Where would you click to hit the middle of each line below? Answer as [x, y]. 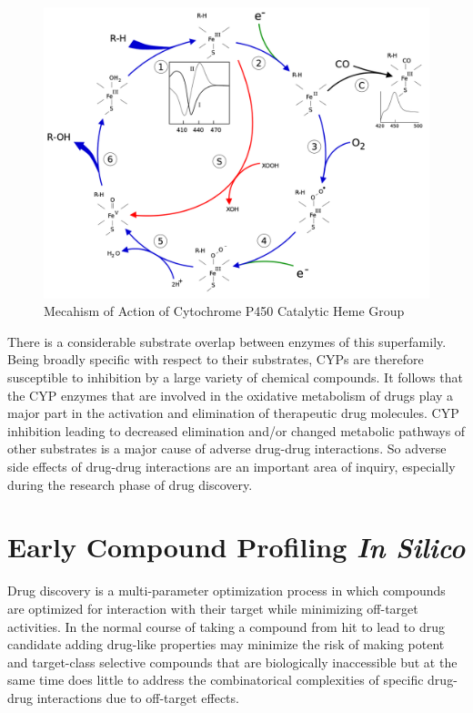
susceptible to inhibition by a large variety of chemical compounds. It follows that [235, 377]
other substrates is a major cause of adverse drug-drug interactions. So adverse [227, 448]
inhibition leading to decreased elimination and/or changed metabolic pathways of [236, 430]
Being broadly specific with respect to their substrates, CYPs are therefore [216, 359]
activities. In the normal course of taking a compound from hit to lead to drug [226, 626]
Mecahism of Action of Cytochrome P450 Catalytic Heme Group [224, 311]
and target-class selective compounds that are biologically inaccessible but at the [232, 662]
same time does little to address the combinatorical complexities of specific [216, 680]
